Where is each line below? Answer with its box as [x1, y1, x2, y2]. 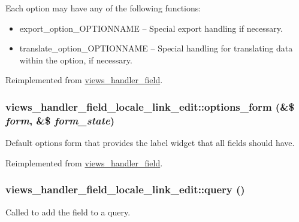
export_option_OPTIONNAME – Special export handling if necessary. [19, 22, 283, 34]
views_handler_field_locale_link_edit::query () [5, 182, 245, 197]
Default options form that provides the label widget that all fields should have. [5, 136, 295, 149]
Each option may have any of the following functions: [5, 2, 201, 14]
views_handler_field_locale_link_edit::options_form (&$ [5, 99, 295, 114]
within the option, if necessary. [19, 53, 132, 66]
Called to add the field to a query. [5, 205, 131, 218]
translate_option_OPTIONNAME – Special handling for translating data [19, 42, 293, 54]
